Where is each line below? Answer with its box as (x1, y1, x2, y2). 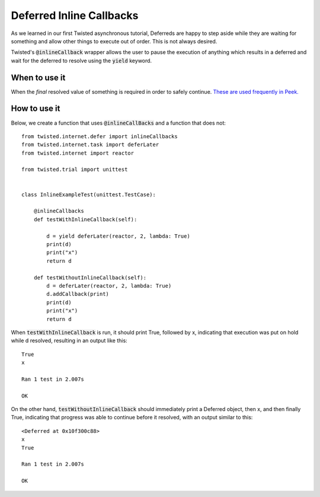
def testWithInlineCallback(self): (33, 216, 137, 222)
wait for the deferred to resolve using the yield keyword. (11, 57, 152, 64)
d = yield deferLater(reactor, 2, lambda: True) (46, 232, 191, 240)
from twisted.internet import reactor (21, 149, 135, 157)
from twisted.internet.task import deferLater (21, 141, 159, 148)
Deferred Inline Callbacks (11, 9, 139, 22)
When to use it (11, 72, 66, 82)
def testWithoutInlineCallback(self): (33, 274, 147, 281)
